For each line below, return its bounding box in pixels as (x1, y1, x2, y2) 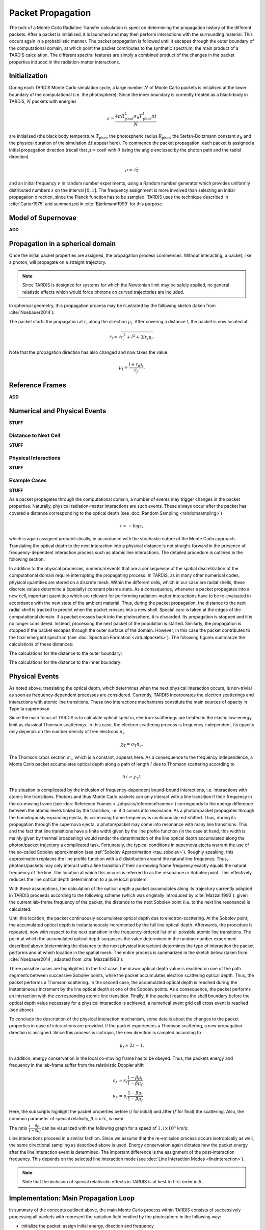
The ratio (9, 1125, 27, 1131)
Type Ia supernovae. (9, 706, 51, 711)
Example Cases (9, 477, 47, 484)
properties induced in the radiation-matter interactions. (9, 59, 120, 65)
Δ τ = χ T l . (122, 774, 142, 781)
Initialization (9, 72, 48, 80)
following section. (9, 556, 45, 562)
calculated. (9, 906, 32, 912)
